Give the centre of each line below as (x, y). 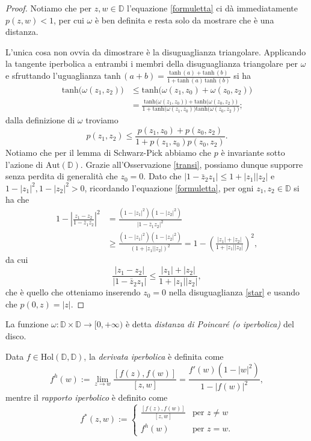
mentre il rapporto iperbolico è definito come (87, 397)
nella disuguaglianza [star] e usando (234, 292)
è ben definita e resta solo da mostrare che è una (184, 20)
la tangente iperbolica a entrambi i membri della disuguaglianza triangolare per (152, 63)
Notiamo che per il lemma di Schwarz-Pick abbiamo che (109, 153)
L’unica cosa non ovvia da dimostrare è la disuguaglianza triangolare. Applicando (156, 51)
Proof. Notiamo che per (49, 8)
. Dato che (162, 176)
